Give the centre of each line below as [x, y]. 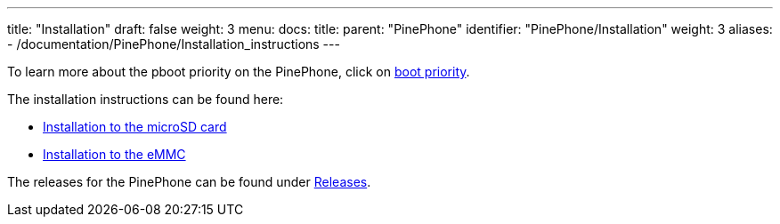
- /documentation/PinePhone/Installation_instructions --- [174, 44]
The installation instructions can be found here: [146, 99]
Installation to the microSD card [135, 127]
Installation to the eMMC [114, 154]
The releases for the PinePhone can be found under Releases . [189, 182]
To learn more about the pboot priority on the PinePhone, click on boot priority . [239, 72]
